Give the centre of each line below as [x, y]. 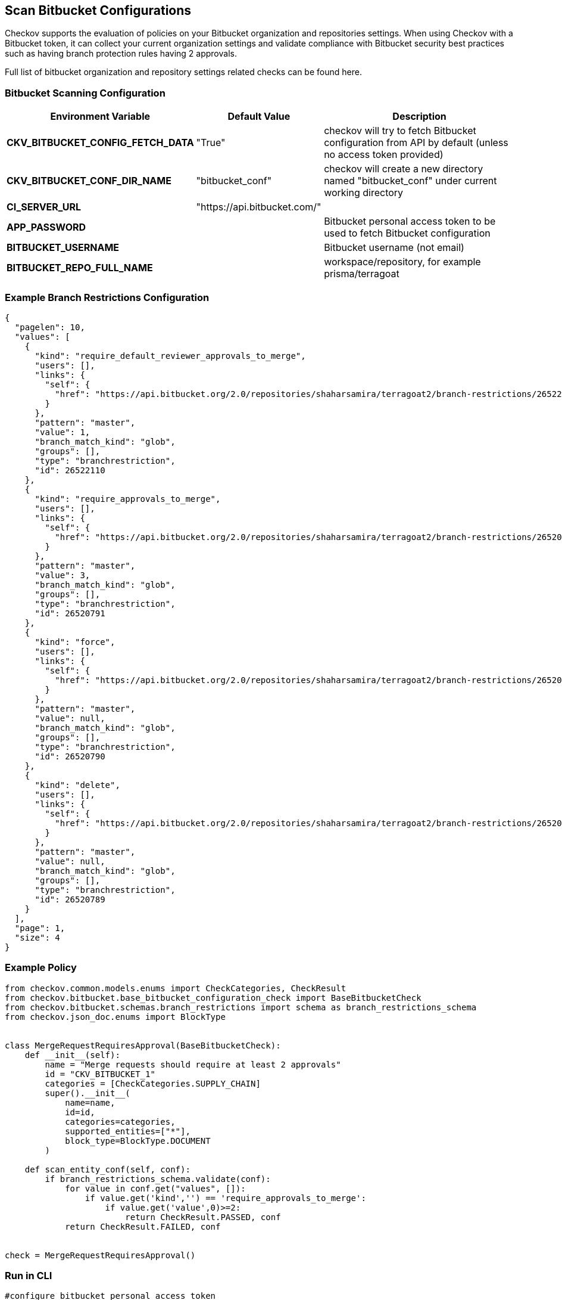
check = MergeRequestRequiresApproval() [100, 1255]
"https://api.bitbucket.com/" [259, 207]
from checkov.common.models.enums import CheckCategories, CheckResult [176, 988]
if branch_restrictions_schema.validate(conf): [158, 1179]
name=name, [90, 1102]
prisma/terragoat [362, 274]
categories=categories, [120, 1121]
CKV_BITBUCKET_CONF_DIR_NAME [89, 181]
